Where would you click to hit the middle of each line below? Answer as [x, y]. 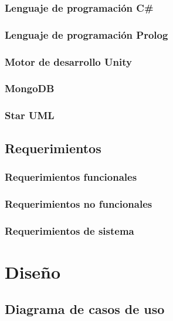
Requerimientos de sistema [69, 230]
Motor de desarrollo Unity [68, 61]
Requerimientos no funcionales [79, 203]
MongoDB [30, 88]
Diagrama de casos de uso [85, 309]
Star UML [30, 115]
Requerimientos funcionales [71, 176]
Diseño [33, 271]
